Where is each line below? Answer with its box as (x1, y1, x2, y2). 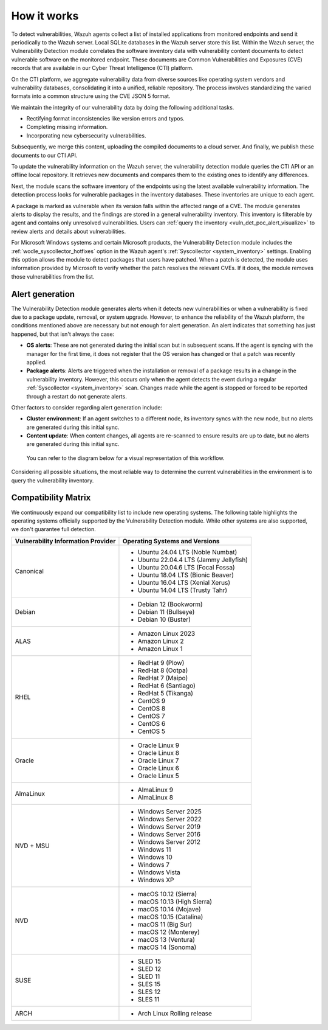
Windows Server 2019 (137, 822, 200, 830)
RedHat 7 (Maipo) (137, 673, 188, 682)
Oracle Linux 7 (137, 756, 179, 765)
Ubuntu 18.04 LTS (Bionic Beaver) (137, 571, 234, 579)
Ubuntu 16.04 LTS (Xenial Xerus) (137, 578, 231, 586)
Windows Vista (137, 868, 180, 876)
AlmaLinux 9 (137, 785, 173, 794)
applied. (26, 358, 47, 366)
